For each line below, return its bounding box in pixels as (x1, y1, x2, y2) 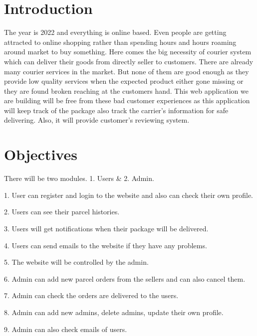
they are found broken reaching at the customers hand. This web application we (4, 85, 249, 96)
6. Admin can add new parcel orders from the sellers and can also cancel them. (4, 273, 246, 284)
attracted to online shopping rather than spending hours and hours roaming (4, 36, 237, 47)
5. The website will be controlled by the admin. (4, 257, 149, 267)
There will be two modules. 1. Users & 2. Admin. (4, 173, 154, 183)
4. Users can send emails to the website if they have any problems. (4, 240, 207, 250)
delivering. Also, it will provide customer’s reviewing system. (4, 115, 190, 125)
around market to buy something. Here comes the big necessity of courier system (4, 46, 252, 57)
